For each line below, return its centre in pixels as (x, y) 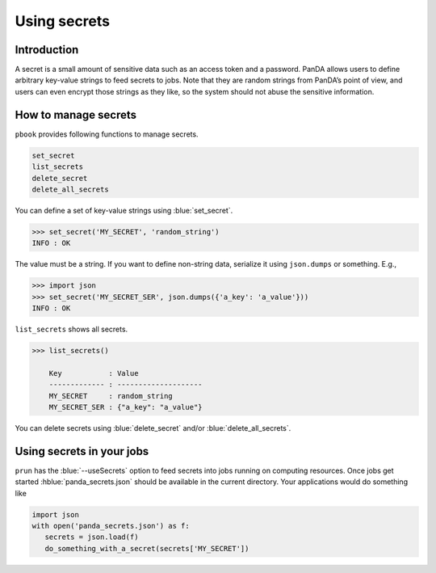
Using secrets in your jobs (82, 451)
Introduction (47, 50)
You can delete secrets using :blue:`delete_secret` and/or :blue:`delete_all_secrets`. (153, 428)
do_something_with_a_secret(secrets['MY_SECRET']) (147, 548)
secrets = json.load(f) (92, 537)
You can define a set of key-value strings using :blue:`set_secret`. (124, 210)
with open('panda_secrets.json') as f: (111, 526)
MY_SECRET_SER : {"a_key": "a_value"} (126, 407)
